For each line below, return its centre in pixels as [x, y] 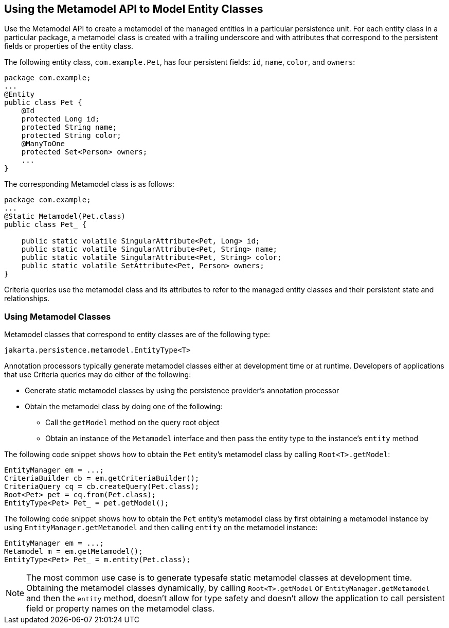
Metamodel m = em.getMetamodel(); [74, 552]
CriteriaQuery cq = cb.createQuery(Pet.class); [102, 487]
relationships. [27, 299]
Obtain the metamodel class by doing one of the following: [124, 407]
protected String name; [69, 127]
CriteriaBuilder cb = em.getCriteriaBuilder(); [102, 478]
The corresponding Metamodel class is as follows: [89, 184]
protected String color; [71, 136]
